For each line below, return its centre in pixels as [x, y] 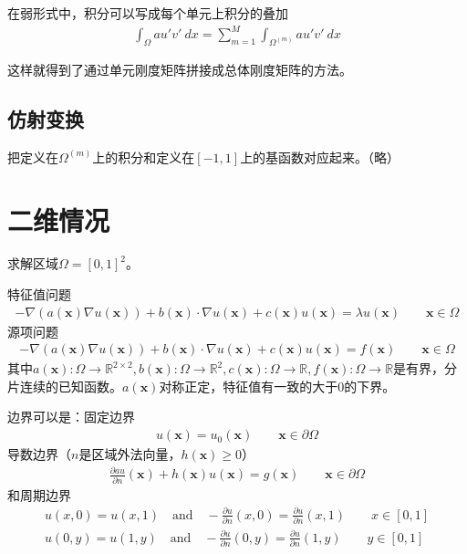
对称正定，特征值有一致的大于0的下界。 [277, 386]
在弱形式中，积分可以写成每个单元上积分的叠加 [148, 13]
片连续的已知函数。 [65, 386]
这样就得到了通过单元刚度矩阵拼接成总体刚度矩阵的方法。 [180, 69]
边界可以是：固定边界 [71, 417]
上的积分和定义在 [144, 157]
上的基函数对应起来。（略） [320, 157]
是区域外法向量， [130, 454]
